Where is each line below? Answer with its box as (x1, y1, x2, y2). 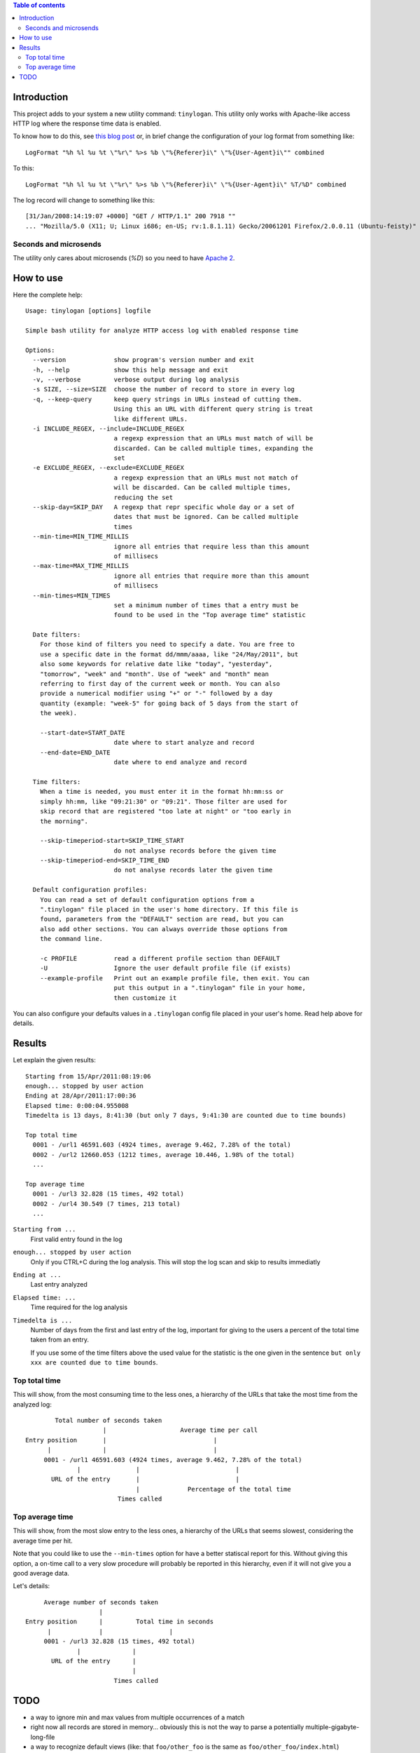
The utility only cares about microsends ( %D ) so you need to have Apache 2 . (13, 253, 235, 262)
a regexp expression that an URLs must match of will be (113, 435, 314, 442)
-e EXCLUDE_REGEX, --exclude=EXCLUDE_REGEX (32, 463, 185, 472)
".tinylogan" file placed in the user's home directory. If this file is (39, 905, 299, 914)
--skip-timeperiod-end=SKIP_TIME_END (39, 856, 169, 865)
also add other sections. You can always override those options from (39, 925, 288, 933)
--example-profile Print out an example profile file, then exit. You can (39, 974, 310, 982)
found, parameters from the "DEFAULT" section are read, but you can (39, 915, 284, 923)
